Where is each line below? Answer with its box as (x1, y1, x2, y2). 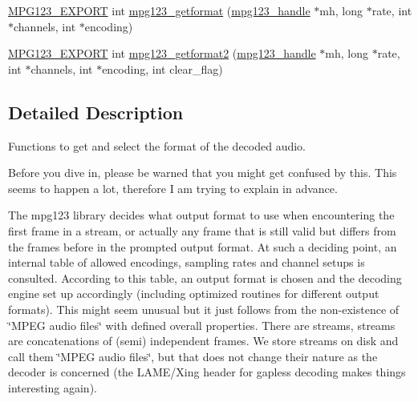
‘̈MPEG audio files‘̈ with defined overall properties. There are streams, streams (8, 316, 396, 333)
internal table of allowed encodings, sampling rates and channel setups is (8, 254, 365, 271)
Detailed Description (8, 99, 184, 124)
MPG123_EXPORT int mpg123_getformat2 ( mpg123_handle (8, 45, 316, 62)
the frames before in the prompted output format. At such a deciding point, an (8, 238, 397, 255)
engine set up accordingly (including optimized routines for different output (8, 285, 379, 302)
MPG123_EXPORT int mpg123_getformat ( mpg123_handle (8, 2, 310, 18)
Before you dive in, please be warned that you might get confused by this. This (8, 164, 397, 181)
